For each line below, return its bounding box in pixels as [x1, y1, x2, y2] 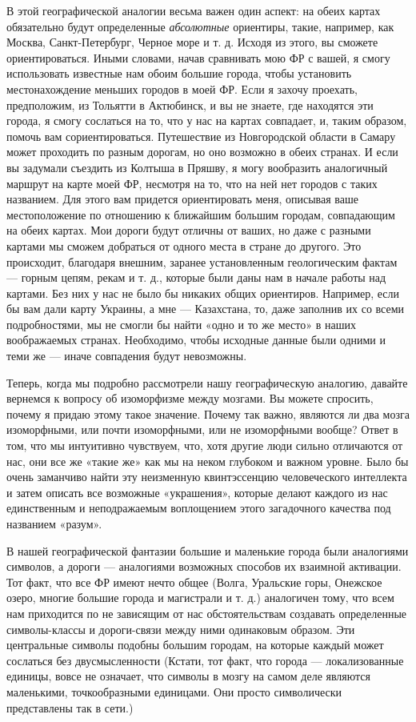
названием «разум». [6, 515, 102, 531]
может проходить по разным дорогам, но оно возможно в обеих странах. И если [6, 143, 398, 160]
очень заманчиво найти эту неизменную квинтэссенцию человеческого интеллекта [6, 468, 407, 485]
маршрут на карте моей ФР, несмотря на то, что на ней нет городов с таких [6, 174, 378, 191]
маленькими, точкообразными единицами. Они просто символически [6, 683, 342, 700]
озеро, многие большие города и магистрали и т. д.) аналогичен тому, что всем [6, 589, 394, 606]
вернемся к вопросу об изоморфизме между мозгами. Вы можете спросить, [6, 390, 374, 407]
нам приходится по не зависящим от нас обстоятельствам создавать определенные [6, 604, 407, 621]
